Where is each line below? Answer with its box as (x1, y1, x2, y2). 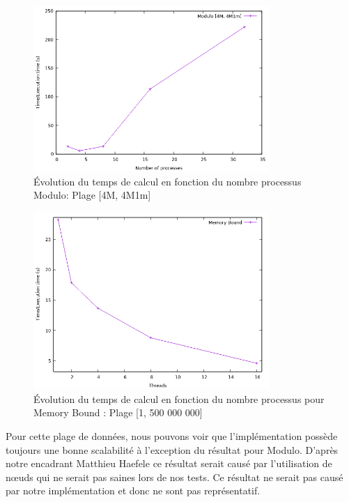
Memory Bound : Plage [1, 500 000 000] (33, 405, 203, 420)
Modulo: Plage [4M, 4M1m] (33, 188, 151, 202)
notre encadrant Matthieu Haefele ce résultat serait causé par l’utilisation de (6, 456, 332, 471)
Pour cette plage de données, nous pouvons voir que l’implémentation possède (6, 428, 338, 443)
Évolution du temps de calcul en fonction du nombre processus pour (33, 391, 325, 406)
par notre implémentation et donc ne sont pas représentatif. (6, 483, 261, 498)
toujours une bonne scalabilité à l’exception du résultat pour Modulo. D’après (6, 442, 339, 457)
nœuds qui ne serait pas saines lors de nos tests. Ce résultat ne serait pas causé (6, 469, 343, 484)
